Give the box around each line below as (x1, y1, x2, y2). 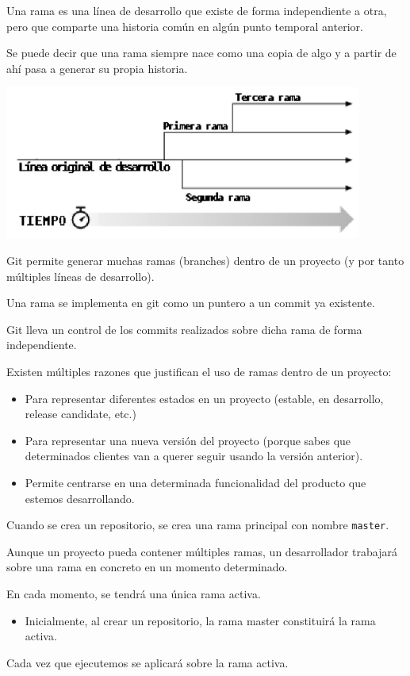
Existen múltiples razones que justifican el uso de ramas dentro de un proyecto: (6, 363, 392, 379)
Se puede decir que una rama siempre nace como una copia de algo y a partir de (6, 44, 397, 61)
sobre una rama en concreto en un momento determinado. (6, 559, 288, 575)
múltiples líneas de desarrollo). (6, 267, 155, 284)
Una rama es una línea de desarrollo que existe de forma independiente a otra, (6, 2, 387, 18)
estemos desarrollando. (25, 490, 135, 506)
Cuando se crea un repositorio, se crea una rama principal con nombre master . (6, 517, 389, 533)
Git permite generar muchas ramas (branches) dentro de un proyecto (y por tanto (6, 252, 404, 268)
